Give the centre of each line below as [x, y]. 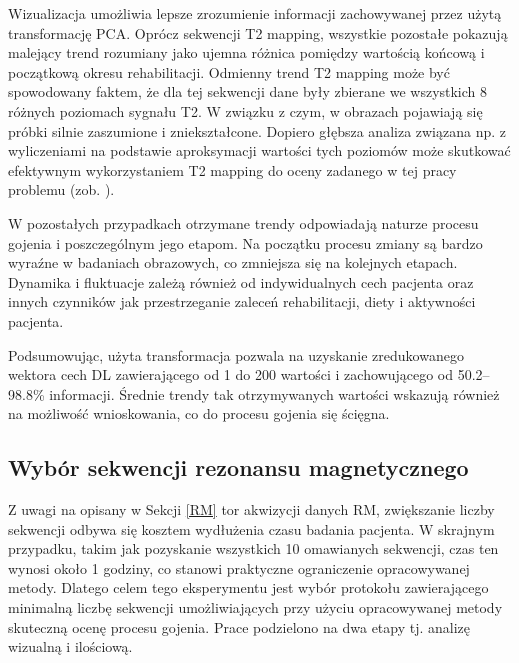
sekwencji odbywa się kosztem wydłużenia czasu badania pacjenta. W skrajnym [251, 528]
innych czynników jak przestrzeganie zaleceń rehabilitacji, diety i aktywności [242, 301]
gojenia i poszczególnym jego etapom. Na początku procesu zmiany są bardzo [245, 242]
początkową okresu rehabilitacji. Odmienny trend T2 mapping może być [229, 71]
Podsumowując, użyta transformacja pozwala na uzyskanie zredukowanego [236, 354]
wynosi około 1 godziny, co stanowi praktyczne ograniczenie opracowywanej [239, 567]
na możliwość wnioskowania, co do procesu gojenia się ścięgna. [199, 413]
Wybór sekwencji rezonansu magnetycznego [238, 467]
